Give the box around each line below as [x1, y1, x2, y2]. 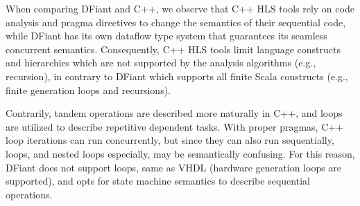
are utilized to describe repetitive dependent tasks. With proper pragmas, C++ [6, 119, 344, 133]
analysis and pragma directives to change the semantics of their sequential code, [6, 15, 346, 29]
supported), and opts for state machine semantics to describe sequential [6, 174, 310, 188]
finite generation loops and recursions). [6, 82, 171, 97]
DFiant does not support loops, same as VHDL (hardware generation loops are [6, 160, 342, 174]
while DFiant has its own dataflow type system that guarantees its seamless [6, 28, 327, 43]
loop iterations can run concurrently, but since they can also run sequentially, [6, 133, 334, 147]
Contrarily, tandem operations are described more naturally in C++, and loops [6, 106, 343, 120]
